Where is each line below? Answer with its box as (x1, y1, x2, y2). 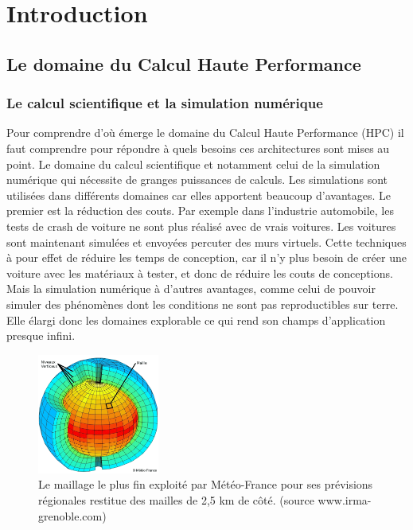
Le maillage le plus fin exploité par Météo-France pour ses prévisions (38, 476, 373, 493)
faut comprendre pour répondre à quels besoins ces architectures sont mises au (6, 139, 390, 156)
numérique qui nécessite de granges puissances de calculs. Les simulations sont (6, 171, 388, 188)
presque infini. (6, 327, 76, 344)
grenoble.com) (38, 507, 107, 524)
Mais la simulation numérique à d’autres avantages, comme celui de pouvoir (6, 280, 376, 297)
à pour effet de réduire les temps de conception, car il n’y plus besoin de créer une (6, 249, 407, 266)
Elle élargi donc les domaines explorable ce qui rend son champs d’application (6, 311, 386, 328)
